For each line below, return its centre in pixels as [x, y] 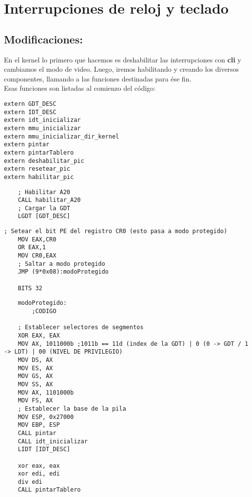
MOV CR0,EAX [37, 256]
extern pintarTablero [39, 152]
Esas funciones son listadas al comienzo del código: [80, 88]
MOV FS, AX [35, 401]
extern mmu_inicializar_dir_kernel [62, 136]
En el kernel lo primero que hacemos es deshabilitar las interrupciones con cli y [123, 59]
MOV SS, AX [35, 384]
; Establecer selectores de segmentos [81, 328]
